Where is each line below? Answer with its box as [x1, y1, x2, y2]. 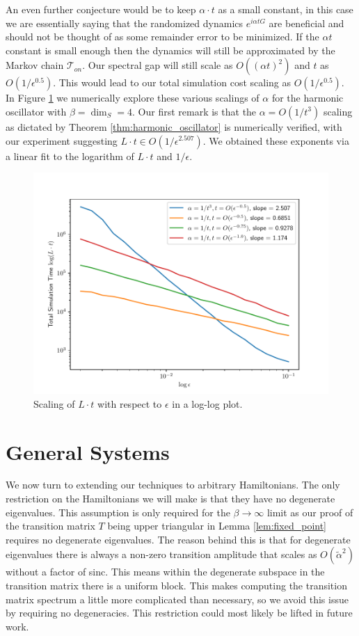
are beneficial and [269, 15, 344, 30]
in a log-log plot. [172, 396, 243, 411]
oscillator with [6, 104, 67, 118]
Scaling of [33, 396, 75, 411]
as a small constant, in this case [218, 2, 353, 16]
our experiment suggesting [6, 133, 118, 148]
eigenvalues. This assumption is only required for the [6, 504, 230, 519]
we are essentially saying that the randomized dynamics [6, 15, 244, 30]
